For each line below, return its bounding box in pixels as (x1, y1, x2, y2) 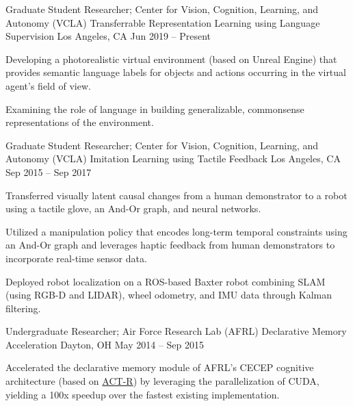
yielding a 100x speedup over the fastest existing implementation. (5, 387, 280, 401)
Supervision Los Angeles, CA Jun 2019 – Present (5, 29, 211, 43)
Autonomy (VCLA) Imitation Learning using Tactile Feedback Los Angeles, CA (5, 151, 341, 166)
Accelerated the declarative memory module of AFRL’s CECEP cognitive (5, 360, 314, 375)
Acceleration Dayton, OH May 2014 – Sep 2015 (5, 337, 204, 351)
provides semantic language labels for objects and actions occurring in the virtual (5, 65, 346, 79)
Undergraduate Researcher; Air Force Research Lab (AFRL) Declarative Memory (5, 324, 347, 338)
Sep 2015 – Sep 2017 (5, 164, 92, 179)
